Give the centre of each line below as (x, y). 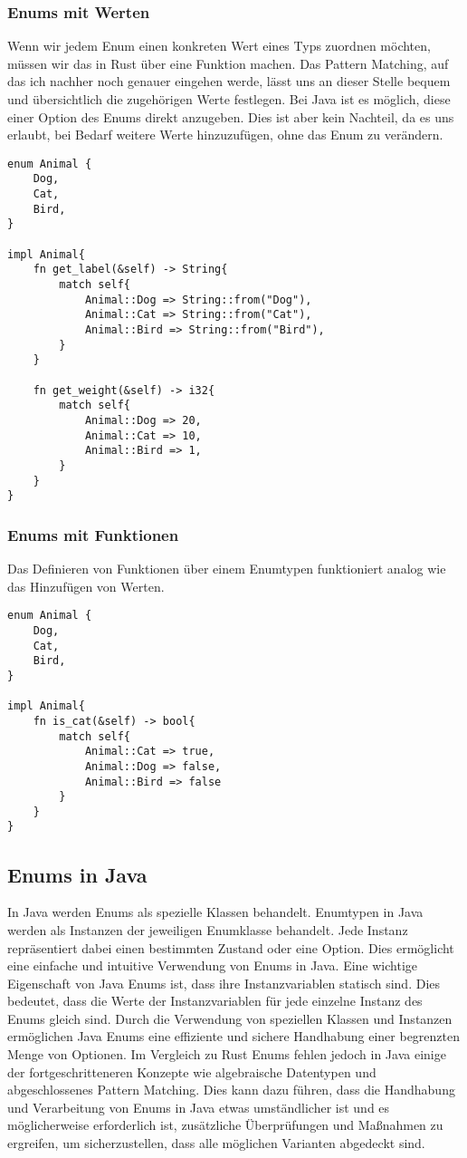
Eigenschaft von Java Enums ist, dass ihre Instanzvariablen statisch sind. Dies (224, 983)
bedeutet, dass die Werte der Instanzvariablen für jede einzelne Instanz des (215, 1001)
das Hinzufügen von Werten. (86, 586)
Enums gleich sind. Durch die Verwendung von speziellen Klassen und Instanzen (230, 1018)
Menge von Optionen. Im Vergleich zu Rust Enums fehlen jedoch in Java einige (227, 1054)
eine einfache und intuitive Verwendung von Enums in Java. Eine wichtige (212, 965)
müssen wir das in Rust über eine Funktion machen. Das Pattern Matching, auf (228, 63)
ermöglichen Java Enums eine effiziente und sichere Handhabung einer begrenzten (234, 1036)
